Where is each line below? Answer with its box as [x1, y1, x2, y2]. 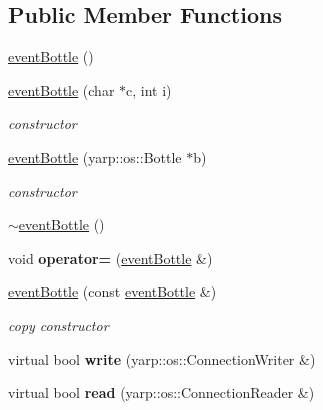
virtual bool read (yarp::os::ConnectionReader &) [8, 382, 315, 403]
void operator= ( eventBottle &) [8, 247, 213, 268]
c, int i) [126, 79, 172, 100]
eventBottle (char [8, 79, 115, 100]
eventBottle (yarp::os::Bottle [8, 146, 182, 167]
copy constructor [8, 314, 109, 335]
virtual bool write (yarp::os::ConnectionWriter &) [8, 348, 316, 369]
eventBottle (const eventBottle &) [8, 281, 217, 302]
